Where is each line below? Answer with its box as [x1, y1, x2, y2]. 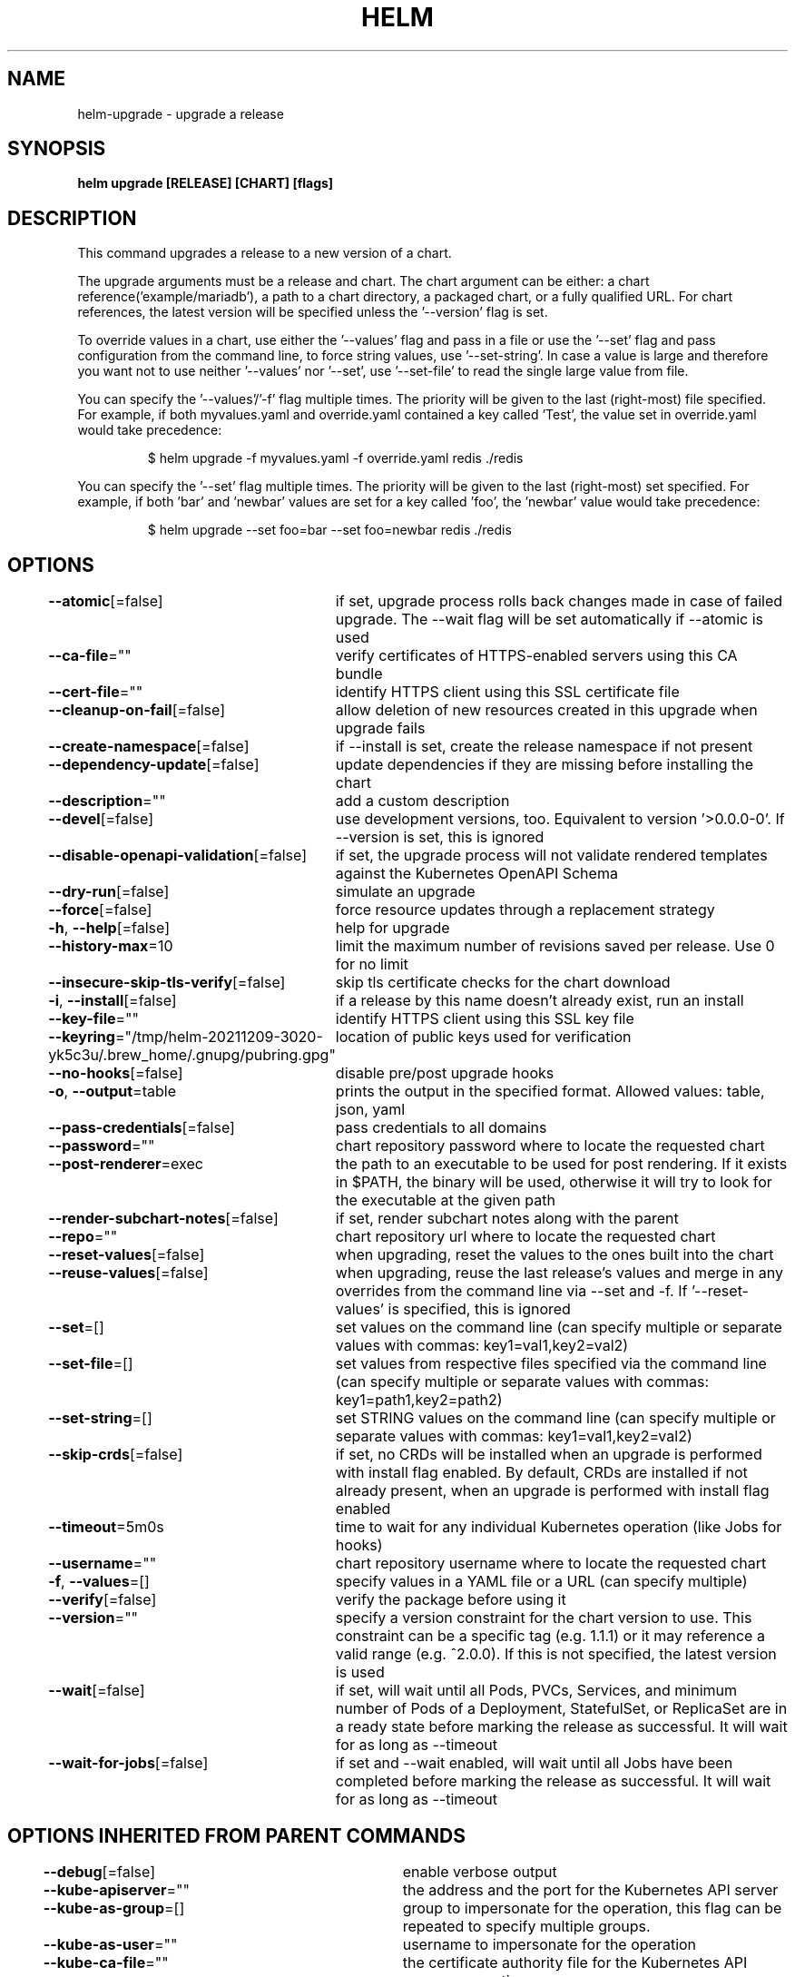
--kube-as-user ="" [43, 1934, 178, 1953]
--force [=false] [48, 900, 152, 920]
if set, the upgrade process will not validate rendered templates [335, 846, 768, 865]
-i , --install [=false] [48, 991, 177, 1010]
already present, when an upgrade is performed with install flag [335, 1481, 770, 1500]
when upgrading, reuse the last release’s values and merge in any [335, 1264, 783, 1283]
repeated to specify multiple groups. [402, 1916, 651, 1935]
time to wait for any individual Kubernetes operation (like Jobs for [335, 1518, 782, 1537]
